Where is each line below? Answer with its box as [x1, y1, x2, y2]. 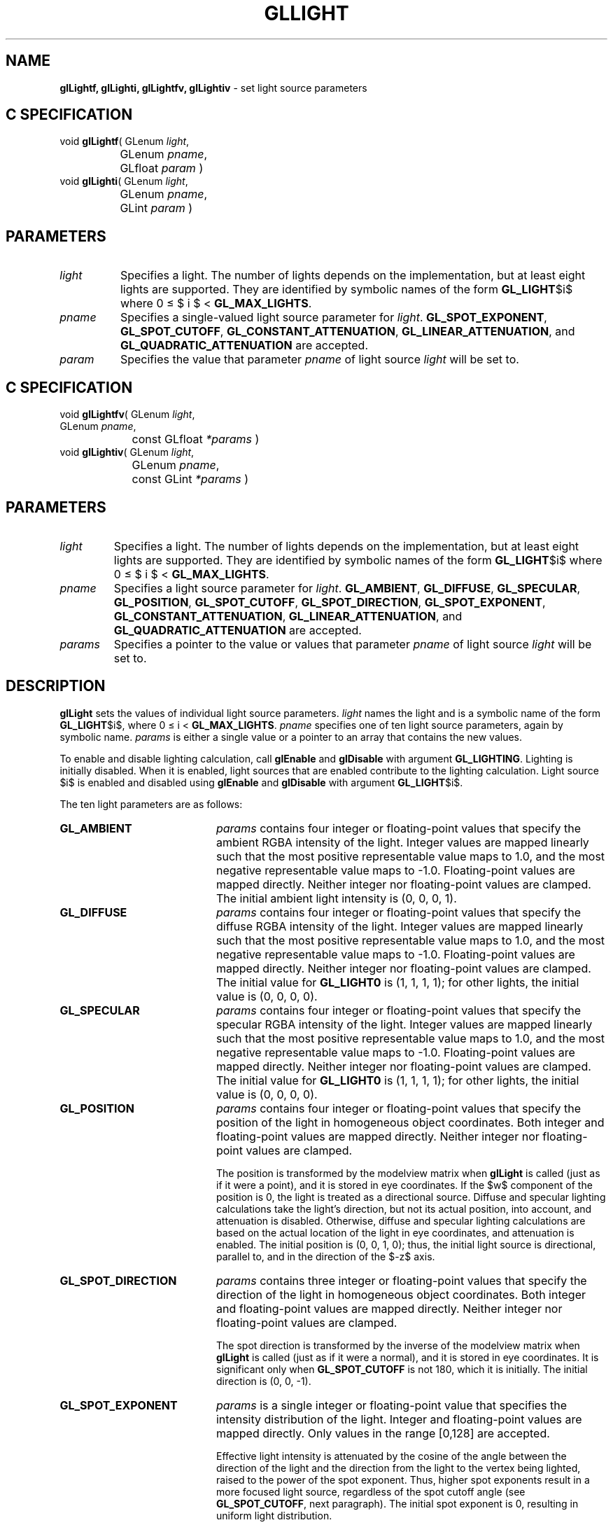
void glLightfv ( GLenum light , [59, 408, 195, 421]
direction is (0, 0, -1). [216, 1374, 311, 1387]
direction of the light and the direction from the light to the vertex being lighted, [216, 1461, 581, 1474]
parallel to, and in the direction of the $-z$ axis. [216, 1250, 435, 1262]
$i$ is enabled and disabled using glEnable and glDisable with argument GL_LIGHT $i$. [59, 776, 463, 788]
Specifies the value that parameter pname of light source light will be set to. [120, 352, 519, 367]
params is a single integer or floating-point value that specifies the [216, 1398, 568, 1412]
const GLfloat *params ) [132, 432, 260, 447]
